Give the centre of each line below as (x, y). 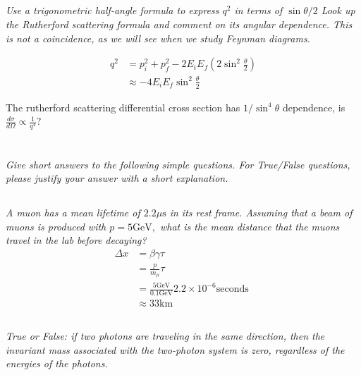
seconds (232, 289)
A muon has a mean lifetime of (73, 213)
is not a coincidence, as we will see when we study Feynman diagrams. (158, 38)
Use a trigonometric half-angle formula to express (112, 10)
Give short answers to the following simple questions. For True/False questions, (178, 164)
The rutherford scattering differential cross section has (123, 107)
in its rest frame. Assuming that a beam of (261, 213)
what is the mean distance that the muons (250, 226)
